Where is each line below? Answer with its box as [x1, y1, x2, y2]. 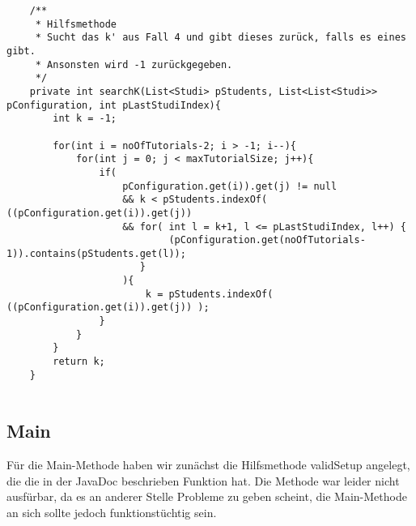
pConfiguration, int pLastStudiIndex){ [6, 99, 221, 111]
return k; [53, 356, 105, 368]
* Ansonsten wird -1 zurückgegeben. [35, 58, 233, 71]
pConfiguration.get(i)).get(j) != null [122, 180, 337, 192]
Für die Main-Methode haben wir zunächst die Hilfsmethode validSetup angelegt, [6, 456, 410, 473]
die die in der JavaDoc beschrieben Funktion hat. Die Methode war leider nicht [6, 472, 400, 489]
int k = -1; [53, 113, 117, 125]
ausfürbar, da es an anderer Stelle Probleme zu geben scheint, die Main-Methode [6, 488, 407, 505]
